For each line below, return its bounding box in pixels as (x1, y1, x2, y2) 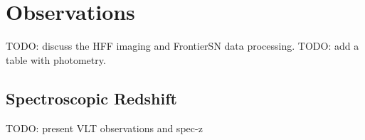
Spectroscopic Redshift (6, 87, 177, 109)
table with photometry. (6, 52, 106, 67)
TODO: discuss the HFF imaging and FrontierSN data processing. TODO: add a (6, 38, 359, 53)
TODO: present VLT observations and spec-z (6, 120, 203, 135)
